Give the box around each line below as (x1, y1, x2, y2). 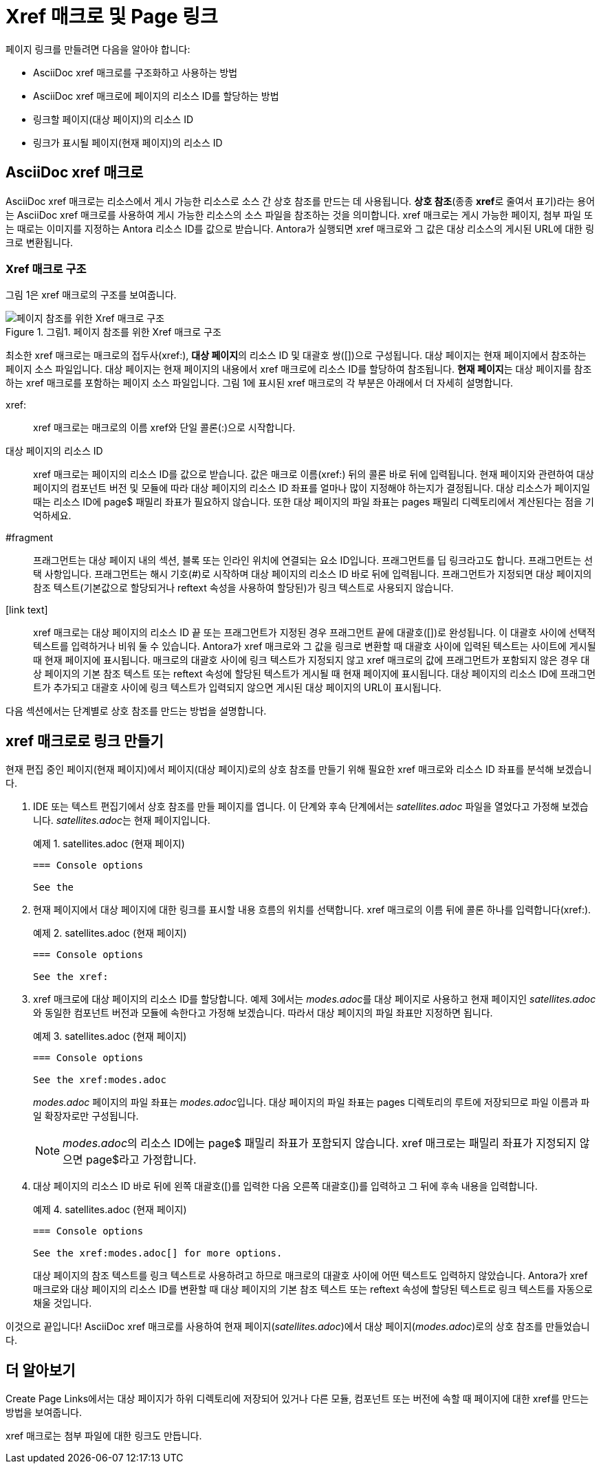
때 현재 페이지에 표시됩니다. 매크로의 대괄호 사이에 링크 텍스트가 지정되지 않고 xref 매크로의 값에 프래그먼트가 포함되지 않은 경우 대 (33, 654, 590, 666)
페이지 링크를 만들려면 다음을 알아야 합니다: (6, 43, 190, 55)
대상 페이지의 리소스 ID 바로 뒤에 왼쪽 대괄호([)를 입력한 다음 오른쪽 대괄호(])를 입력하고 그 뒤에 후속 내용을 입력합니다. (33, 1180, 538, 1193)
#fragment (6, 532, 54, 544)
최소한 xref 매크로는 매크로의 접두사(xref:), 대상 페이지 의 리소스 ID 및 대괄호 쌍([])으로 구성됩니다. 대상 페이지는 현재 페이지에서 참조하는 (6, 349, 587, 362)
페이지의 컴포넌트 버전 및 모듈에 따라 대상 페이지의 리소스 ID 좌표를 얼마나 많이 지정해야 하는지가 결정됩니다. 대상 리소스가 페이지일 (33, 482, 591, 494)
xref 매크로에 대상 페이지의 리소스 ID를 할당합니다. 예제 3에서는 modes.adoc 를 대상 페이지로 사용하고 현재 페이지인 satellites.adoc (33, 993, 596, 1005)
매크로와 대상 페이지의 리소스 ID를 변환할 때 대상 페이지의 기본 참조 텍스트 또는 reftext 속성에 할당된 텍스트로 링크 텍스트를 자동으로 (33, 1283, 593, 1296)
